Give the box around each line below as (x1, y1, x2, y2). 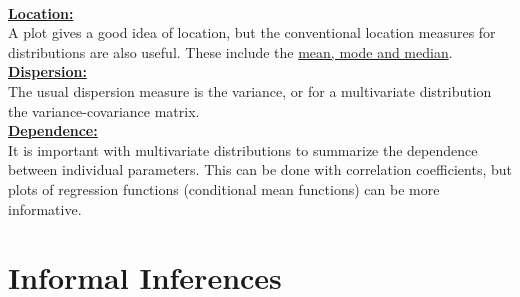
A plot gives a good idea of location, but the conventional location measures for (8, 22, 496, 43)
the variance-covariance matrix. (8, 100, 200, 121)
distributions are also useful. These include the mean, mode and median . (8, 41, 453, 62)
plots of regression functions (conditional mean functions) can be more (8, 178, 440, 199)
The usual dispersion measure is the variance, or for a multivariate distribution (8, 80, 492, 101)
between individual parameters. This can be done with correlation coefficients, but (8, 159, 512, 180)
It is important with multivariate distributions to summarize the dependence (8, 139, 478, 160)
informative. (8, 198, 82, 219)
